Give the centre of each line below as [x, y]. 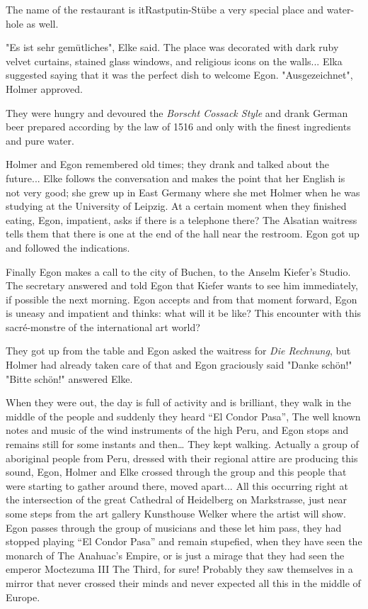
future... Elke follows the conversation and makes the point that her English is [176, 178]
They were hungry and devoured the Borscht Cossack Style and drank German [177, 112]
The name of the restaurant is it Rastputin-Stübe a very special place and [165, 9]
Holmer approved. [44, 88]
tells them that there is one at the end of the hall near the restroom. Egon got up [183, 234]
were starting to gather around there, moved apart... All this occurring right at [177, 485]
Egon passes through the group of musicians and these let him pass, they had [174, 527]
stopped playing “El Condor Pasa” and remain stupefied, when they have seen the [184, 541]
